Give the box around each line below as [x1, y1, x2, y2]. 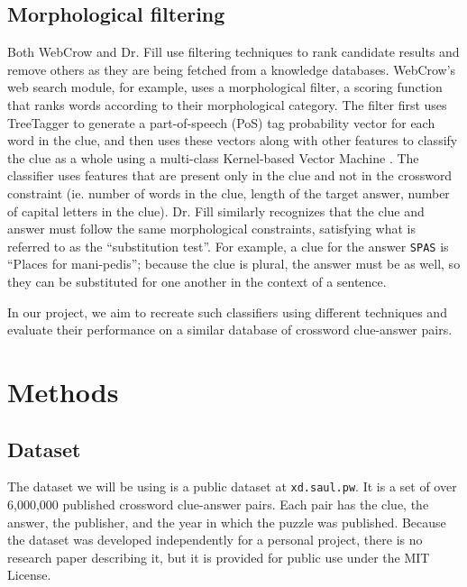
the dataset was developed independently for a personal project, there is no [7, 530, 423, 549]
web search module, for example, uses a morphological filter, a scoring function [7, 78, 443, 96]
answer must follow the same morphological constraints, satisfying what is [7, 219, 416, 238]
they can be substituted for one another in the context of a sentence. [7, 271, 387, 290]
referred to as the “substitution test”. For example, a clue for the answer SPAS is [7, 236, 449, 255]
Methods [7, 372, 119, 409]
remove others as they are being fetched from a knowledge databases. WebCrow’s [7, 60, 456, 78]
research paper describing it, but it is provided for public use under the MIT [7, 547, 430, 566]
